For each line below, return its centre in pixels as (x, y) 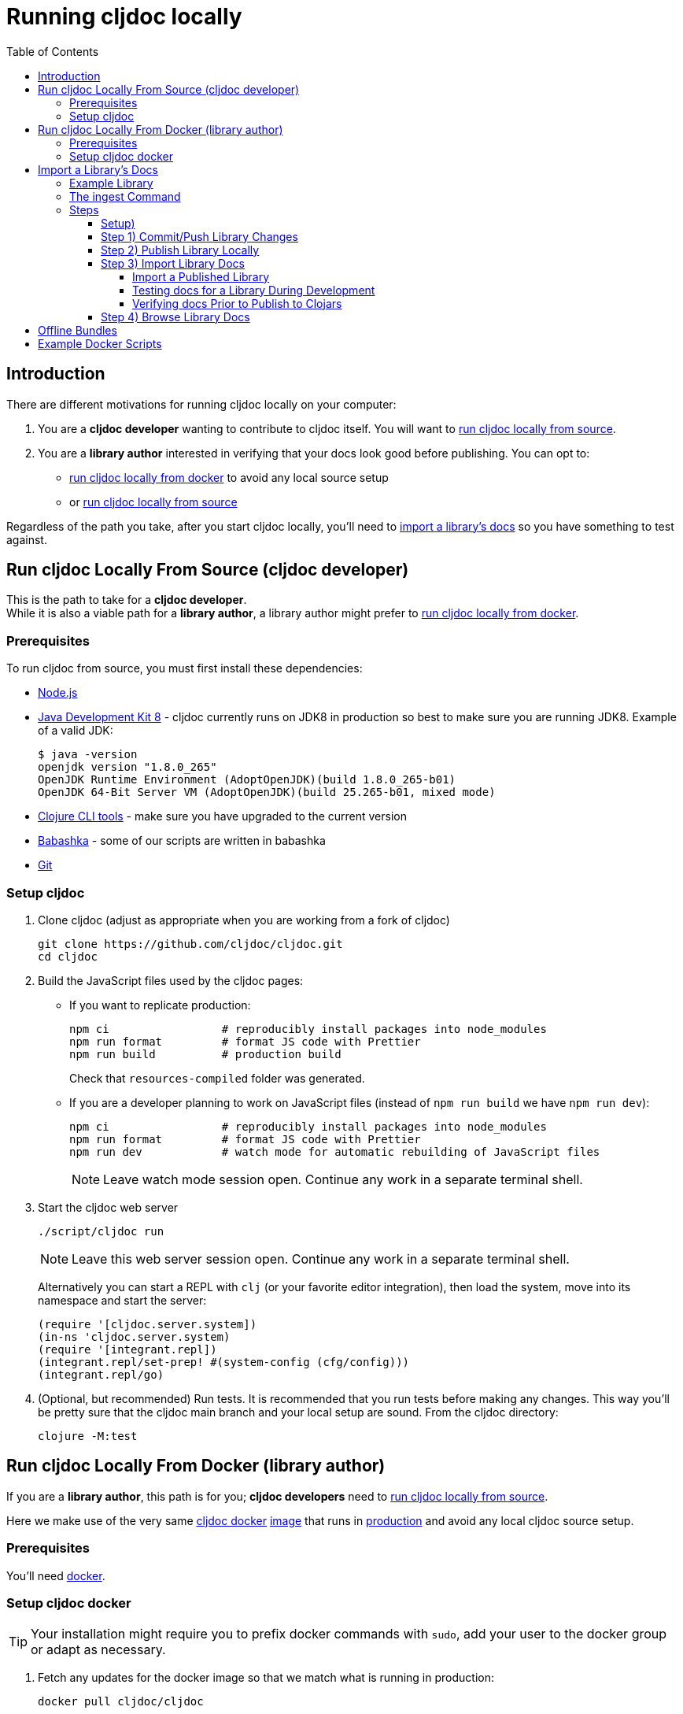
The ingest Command (125, 196)
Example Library (111, 183)
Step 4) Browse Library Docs (175, 317)
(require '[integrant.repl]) (127, 1349)
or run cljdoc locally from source (153, 502)
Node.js (58, 693)
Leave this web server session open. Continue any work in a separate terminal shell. (321, 1259)
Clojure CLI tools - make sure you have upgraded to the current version (222, 816)
